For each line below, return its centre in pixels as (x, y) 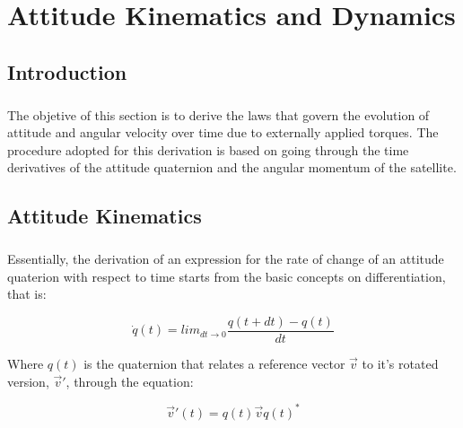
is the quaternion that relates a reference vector (214, 363)
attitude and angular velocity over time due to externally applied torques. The (223, 132)
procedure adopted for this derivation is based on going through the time (208, 149)
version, (28, 381)
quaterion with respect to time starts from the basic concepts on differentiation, (227, 276)
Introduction (67, 71)
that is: (27, 294)
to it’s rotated (400, 363)
